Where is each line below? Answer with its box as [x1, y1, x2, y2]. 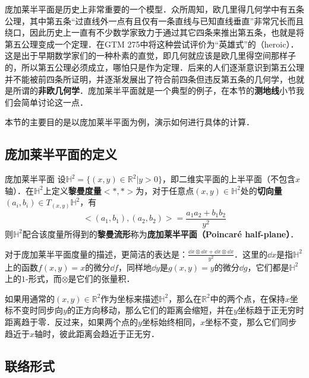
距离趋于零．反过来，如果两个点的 [5, 316, 138, 328]
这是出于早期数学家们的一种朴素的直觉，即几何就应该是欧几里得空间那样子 [5, 49, 296, 62]
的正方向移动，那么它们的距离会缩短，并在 [67, 304, 234, 316]
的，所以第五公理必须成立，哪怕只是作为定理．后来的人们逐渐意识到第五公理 [5, 61, 304, 73]
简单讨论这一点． [21, 96, 88, 108]
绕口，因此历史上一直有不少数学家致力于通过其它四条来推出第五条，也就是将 [5, 26, 304, 39]
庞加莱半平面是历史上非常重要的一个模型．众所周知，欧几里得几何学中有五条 [5, 3, 304, 15]
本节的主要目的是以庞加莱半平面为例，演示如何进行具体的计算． [5, 116, 254, 128]
